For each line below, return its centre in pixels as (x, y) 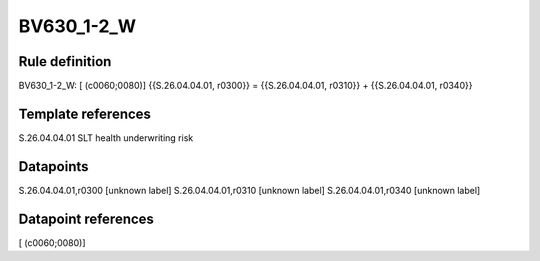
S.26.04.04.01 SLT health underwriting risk (106, 137)
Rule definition (65, 61)
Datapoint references (86, 218)
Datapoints (53, 166)
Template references (85, 113)
